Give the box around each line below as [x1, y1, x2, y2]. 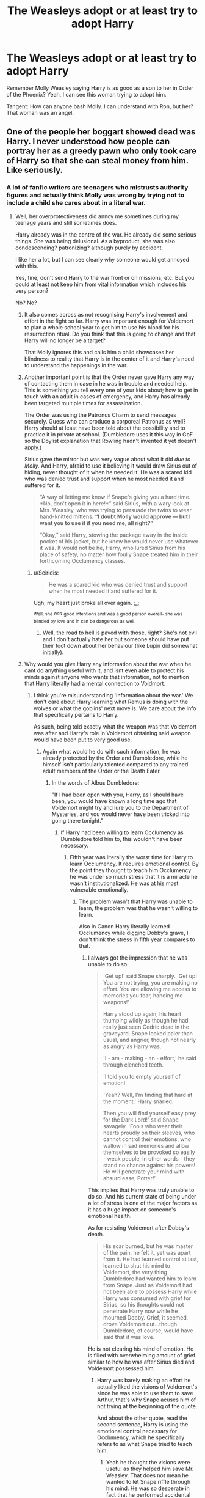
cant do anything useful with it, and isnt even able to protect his [24, 667, 184, 674]
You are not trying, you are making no [103, 979, 198, 986]
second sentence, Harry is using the [96, 1421, 189, 1428]
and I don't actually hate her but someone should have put [42, 636, 189, 643]
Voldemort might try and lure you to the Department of [51, 804, 189, 812]
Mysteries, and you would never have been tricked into [51, 810, 190, 818]
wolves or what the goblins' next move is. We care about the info [33, 705, 196, 712]
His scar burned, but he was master [103, 1243, 193, 1250]
